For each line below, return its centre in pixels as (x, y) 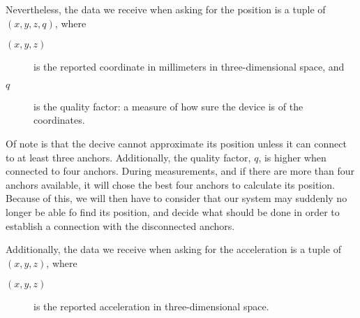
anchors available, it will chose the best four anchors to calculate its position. (170, 184)
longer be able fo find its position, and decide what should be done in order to (173, 211)
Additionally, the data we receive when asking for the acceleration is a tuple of (173, 249)
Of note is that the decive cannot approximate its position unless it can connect (176, 143)
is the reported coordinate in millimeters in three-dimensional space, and (189, 67)
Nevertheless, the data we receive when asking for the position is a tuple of (166, 9)
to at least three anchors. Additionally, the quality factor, (128, 157)
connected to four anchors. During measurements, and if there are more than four (180, 171)
